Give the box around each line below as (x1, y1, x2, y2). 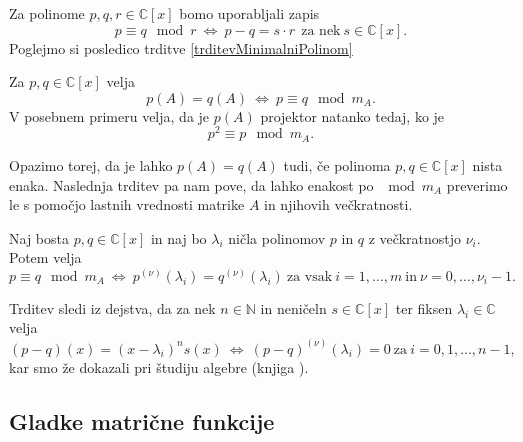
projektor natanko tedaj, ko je (260, 105, 445, 126)
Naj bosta (9, 227, 69, 248)
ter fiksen (395, 297, 453, 318)
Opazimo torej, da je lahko (9, 154, 173, 175)
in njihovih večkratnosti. (264, 194, 413, 215)
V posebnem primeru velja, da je (9, 105, 210, 126)
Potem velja (9, 247, 82, 268)
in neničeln (260, 297, 327, 318)
